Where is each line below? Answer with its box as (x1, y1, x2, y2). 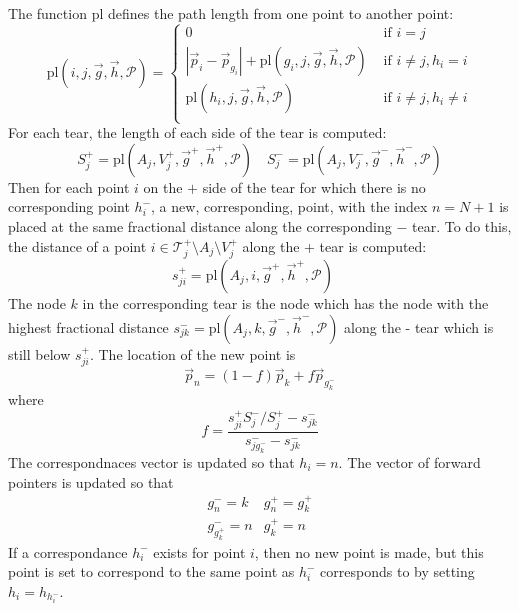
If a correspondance (8, 541, 128, 562)
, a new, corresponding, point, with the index (151, 196, 428, 217)
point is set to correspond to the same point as (8, 561, 295, 582)
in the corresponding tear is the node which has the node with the (82, 293, 489, 313)
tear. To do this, (412, 215, 512, 236)
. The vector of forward (338, 452, 481, 472)
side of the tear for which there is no (202, 176, 426, 197)
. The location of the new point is (89, 343, 296, 364)
